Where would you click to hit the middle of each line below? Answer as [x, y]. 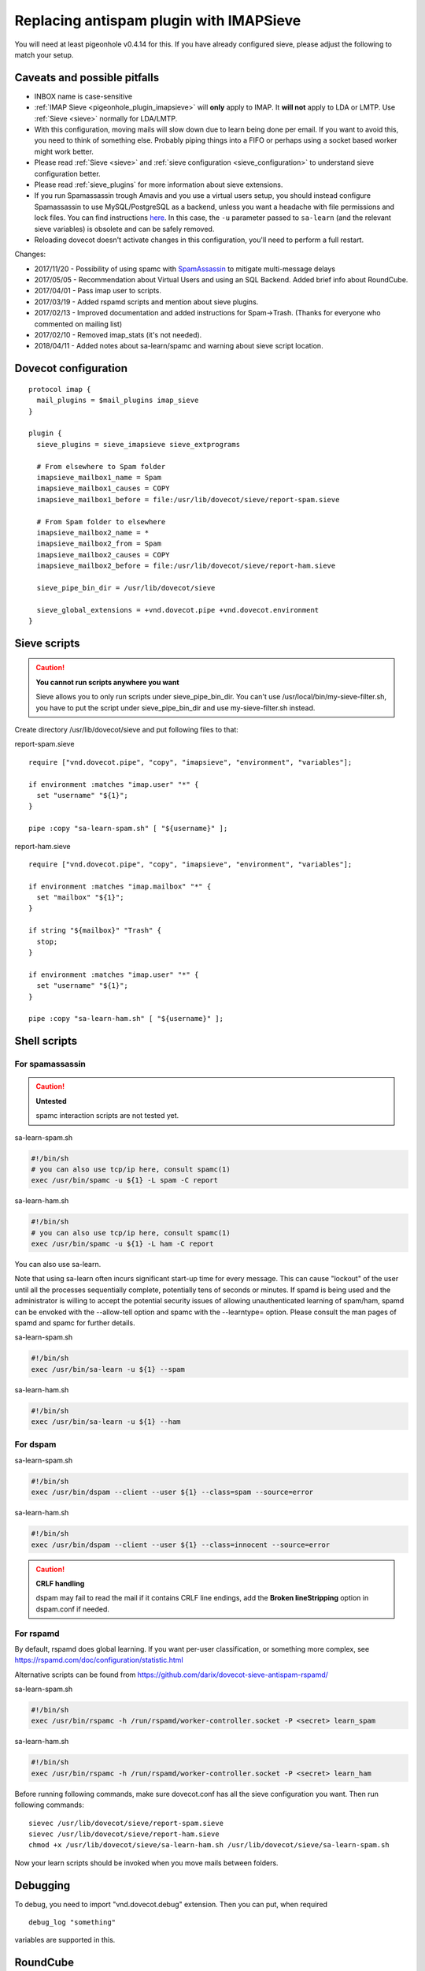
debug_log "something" [72, 1923]
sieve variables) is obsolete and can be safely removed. [124, 229]
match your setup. [44, 54]
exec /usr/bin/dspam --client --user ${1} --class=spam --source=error [172, 1492]
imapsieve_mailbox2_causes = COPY [103, 555]
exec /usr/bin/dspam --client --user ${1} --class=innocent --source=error [181, 1544]
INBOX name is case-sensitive [83, 96]
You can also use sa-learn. [58, 1265]
